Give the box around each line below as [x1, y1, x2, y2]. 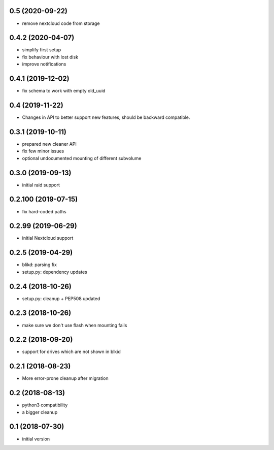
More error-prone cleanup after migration [22, 375, 109, 381]
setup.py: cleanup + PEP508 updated [22, 295, 100, 302]
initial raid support [22, 182, 60, 188]
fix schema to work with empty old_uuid [22, 88, 106, 94]
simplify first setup [22, 47, 61, 53]
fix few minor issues [22, 148, 64, 154]
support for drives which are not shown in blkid [22, 348, 121, 355]
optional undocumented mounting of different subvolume [22, 155, 142, 161]
